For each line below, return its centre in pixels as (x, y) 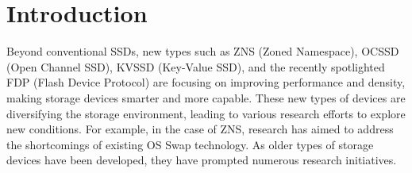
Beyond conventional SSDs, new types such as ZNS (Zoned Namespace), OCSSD (203, 51)
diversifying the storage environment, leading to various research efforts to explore (206, 113)
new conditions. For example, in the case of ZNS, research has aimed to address (200, 129)
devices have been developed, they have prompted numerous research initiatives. (202, 160)
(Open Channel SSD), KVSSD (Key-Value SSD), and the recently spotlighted (196, 66)
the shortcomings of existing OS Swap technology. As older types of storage (190, 144)
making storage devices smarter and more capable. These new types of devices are (206, 97)
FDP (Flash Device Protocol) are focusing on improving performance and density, (206, 82)
